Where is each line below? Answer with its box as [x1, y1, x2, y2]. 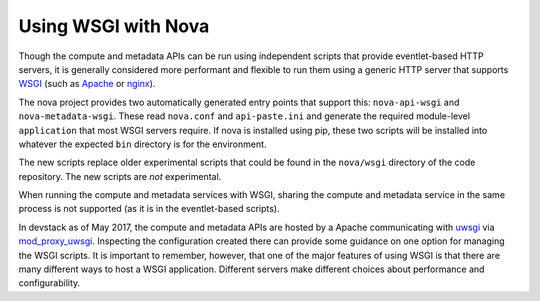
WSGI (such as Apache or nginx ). [18, 78, 156, 90]
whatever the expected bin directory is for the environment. [18, 138, 267, 150]
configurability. [18, 277, 81, 289]
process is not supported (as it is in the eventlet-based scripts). [18, 203, 280, 215]
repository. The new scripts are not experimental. [18, 170, 222, 182]
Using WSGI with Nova [18, 15, 210, 37]
